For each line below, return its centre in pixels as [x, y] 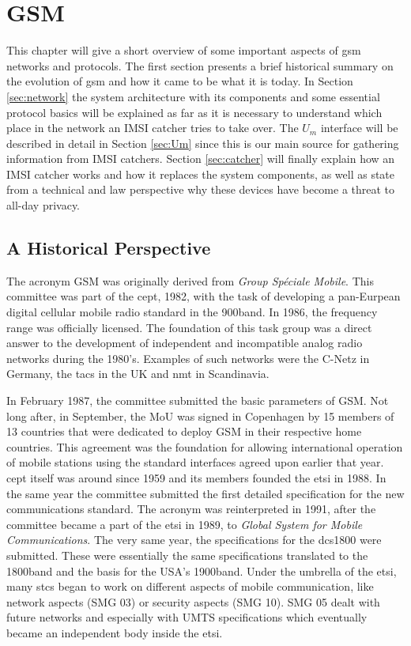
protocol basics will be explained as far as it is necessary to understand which [194, 112]
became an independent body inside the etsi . [115, 632]
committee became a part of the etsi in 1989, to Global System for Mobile [185, 524]
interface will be [359, 128]
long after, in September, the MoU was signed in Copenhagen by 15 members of [200, 416]
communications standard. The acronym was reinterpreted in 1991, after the [191, 509]
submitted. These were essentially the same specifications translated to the [187, 555]
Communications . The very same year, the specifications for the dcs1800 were [194, 540]
